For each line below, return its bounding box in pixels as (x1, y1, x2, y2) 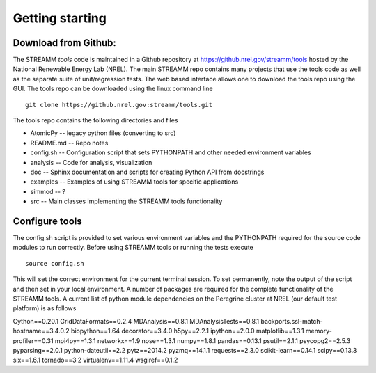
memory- (305, 327, 332, 335)
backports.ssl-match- (260, 317, 323, 325)
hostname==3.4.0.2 (13, 327, 70, 335)
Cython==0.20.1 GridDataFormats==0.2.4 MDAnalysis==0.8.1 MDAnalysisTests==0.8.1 (13, 317, 260, 325)
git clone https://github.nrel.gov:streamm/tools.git (25, 101, 212, 109)
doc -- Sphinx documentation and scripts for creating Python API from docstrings (30, 168, 265, 176)
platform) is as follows (13, 304, 77, 312)
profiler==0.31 (13, 336, 54, 344)
